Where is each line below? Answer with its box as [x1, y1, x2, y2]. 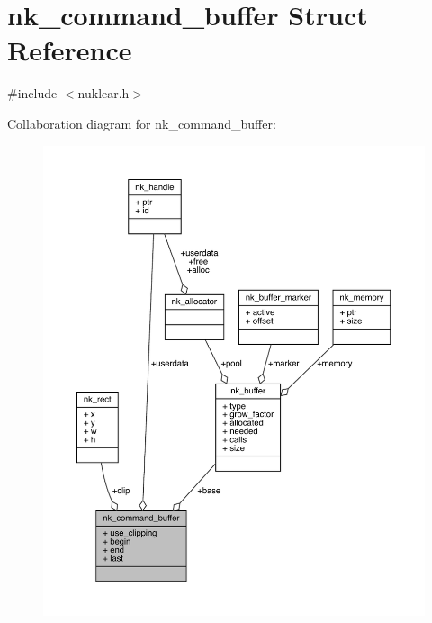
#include [7, 84, 58, 103]
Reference [7, 32, 132, 68]
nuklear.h [77, 84, 130, 103]
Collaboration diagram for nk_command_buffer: [7, 113, 276, 132]
